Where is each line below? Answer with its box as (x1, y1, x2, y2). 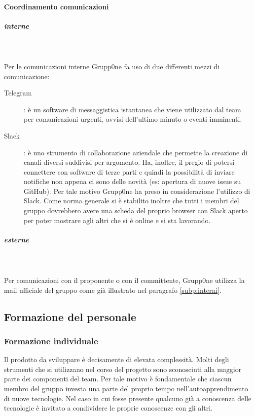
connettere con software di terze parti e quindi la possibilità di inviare (24, 166, 235, 177)
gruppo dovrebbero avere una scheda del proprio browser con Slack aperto (24, 205, 248, 216)
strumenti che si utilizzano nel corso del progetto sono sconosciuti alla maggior (4, 364, 242, 374)
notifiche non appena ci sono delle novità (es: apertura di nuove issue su (24, 176, 241, 186)
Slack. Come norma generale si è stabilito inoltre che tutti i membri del (24, 195, 239, 206)
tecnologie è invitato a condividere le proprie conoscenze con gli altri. (4, 403, 213, 413)
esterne (4, 234, 29, 244)
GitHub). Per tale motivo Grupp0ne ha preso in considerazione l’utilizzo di (24, 185, 250, 196)
